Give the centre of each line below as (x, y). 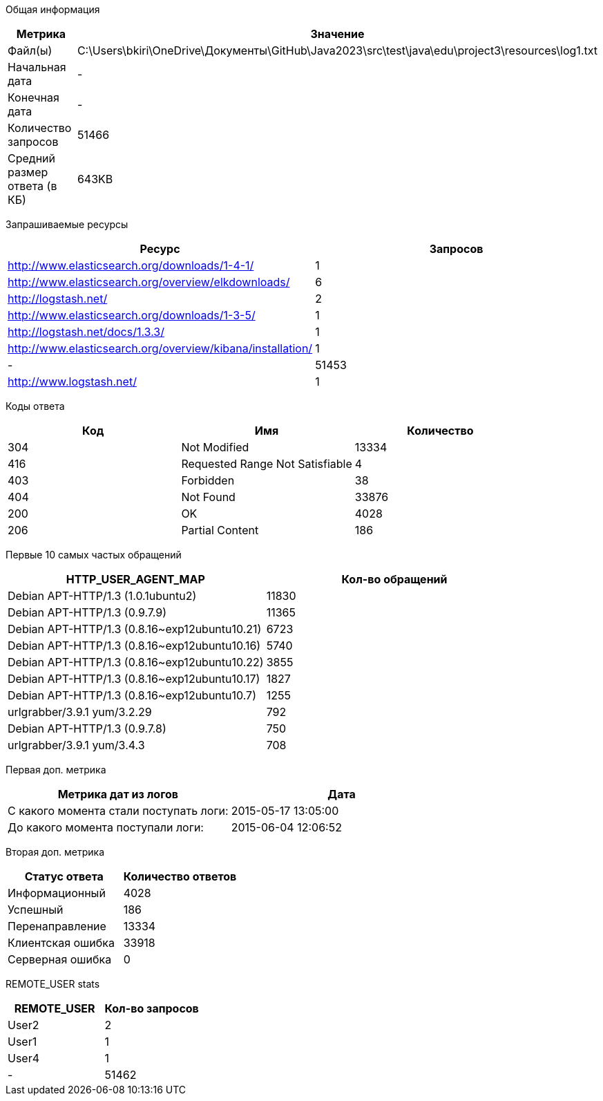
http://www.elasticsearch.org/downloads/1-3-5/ (132, 315)
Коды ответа (35, 406)
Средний (31, 158)
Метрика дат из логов (118, 794)
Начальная (37, 67)
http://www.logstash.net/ (72, 382)
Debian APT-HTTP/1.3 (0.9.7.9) (87, 612)
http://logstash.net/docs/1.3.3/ (86, 332)
